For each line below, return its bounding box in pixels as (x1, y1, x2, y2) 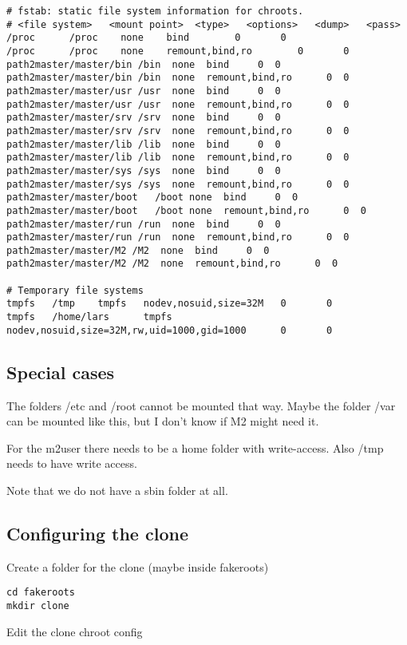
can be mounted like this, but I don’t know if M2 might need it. (6, 413, 319, 429)
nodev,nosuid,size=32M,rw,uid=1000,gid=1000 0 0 (6, 324, 333, 336)
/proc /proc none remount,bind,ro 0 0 (6, 45, 350, 57)
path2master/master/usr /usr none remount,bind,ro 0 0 (6, 98, 350, 110)
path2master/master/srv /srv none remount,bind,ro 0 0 (6, 125, 350, 137)
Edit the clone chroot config (6, 623, 143, 639)
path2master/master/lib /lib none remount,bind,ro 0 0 (6, 152, 350, 164)
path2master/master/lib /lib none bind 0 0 (6, 138, 281, 150)
